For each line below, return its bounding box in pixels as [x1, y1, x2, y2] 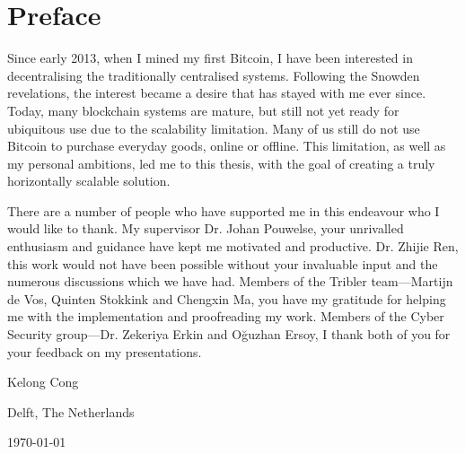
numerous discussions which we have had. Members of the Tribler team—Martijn [7, 272, 453, 291]
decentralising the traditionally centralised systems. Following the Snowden [7, 65, 420, 84]
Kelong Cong [7, 372, 79, 391]
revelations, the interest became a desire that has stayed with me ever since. [7, 83, 426, 102]
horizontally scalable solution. [7, 171, 171, 190]
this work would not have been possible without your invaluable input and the [7, 254, 438, 273]
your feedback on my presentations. [7, 342, 202, 361]
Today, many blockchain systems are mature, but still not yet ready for [7, 100, 399, 119]
